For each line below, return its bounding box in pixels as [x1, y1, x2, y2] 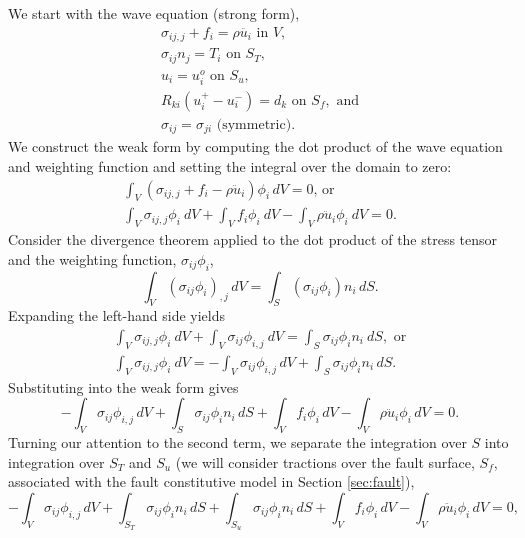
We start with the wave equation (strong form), [8, 3, 300, 23]
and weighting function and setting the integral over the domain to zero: [8, 155, 452, 176]
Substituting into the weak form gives [8, 376, 239, 397]
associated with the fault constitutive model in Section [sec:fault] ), [8, 471, 415, 492]
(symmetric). [216, 117, 296, 132]
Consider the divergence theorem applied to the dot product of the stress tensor [8, 229, 498, 250]
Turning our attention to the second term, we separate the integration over [8, 432, 467, 453]
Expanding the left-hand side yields [8, 305, 225, 326]
